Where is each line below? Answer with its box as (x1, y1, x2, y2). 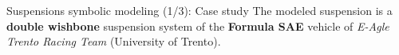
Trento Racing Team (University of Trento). (6, 33, 221, 49)
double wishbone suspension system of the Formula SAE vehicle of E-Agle (6, 17, 389, 34)
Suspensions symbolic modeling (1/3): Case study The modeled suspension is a (6, 2, 393, 18)
